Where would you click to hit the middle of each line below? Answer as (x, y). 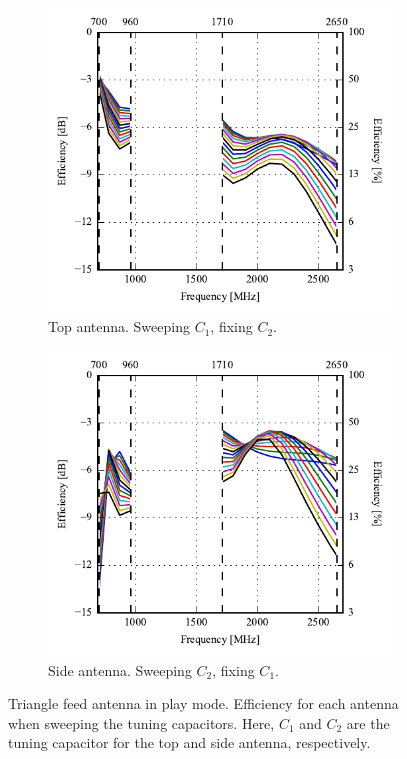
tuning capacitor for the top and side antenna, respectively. (189, 742)
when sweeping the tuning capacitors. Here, (141, 722)
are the (368, 722)
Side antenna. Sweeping (120, 669)
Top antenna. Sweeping (119, 326)
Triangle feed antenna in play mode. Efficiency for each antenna (203, 703)
